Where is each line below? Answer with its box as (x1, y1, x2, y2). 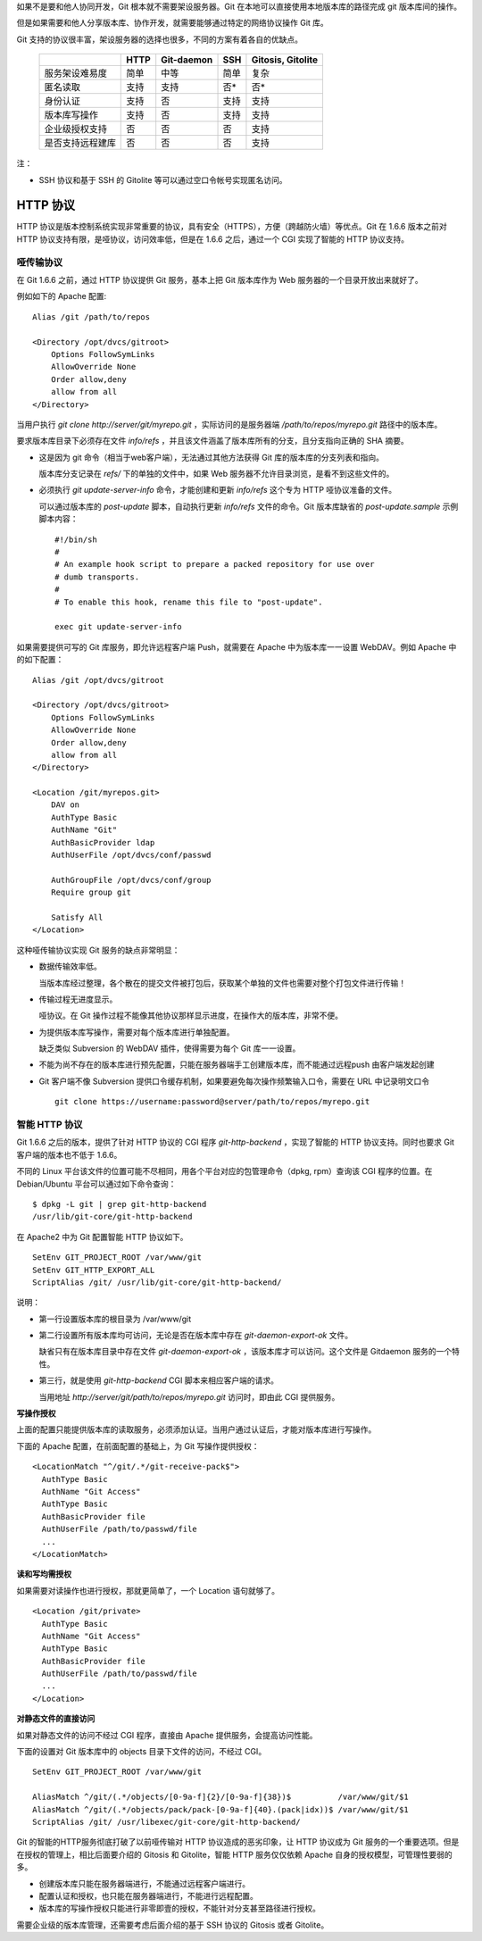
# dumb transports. (54, 571, 140, 582)
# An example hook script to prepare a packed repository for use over (54, 559, 375, 570)
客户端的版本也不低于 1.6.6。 (16, 1149, 122, 1160)
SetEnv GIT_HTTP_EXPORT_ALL (32, 1264, 155, 1275)
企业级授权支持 (44, 123, 107, 136)
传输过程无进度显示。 (38, 994, 118, 1004)
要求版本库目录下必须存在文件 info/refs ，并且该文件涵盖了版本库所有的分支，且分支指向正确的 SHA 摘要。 (16, 436, 410, 446)
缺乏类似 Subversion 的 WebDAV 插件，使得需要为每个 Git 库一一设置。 (38, 1043, 301, 1054)
